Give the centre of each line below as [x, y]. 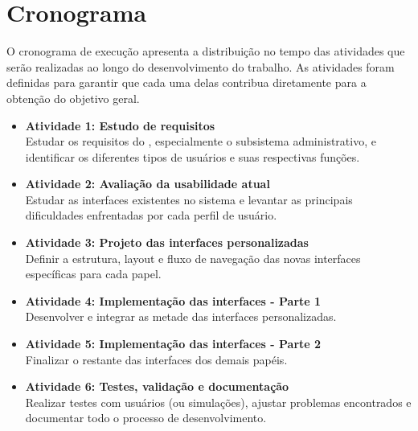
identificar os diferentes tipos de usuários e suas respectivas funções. [193, 156]
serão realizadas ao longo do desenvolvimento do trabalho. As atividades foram [201, 66]
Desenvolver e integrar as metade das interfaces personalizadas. [181, 316]
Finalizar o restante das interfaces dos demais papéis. [156, 359]
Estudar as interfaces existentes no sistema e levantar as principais [189, 199]
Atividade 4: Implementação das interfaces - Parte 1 [173, 300]
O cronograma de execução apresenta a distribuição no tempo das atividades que [206, 51]
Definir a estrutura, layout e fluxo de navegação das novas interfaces [193, 258]
